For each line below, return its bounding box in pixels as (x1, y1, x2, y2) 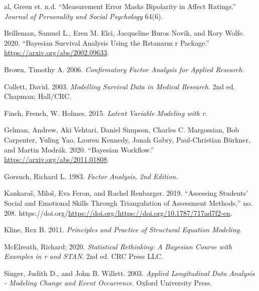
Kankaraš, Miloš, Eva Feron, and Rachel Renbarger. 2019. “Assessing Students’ (4, 188, 248, 198)
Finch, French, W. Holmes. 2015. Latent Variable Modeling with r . (4, 107, 207, 118)
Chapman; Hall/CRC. (4, 91, 71, 101)
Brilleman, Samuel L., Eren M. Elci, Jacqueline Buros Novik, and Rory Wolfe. (4, 28, 244, 38)
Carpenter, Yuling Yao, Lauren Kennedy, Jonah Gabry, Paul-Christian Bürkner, (4, 134, 250, 144)
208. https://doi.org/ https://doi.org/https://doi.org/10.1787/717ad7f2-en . (4, 207, 232, 218)
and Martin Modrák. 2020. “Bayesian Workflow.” (4, 144, 154, 155)
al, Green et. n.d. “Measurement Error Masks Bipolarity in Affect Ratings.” (4, 1, 236, 11)
